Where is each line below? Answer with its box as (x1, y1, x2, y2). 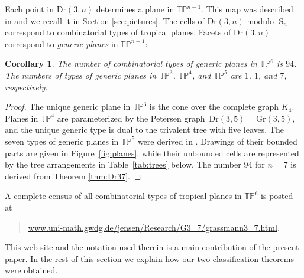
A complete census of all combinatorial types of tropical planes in (5, 189, 242, 202)
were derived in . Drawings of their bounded (137, 135, 297, 147)
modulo (247, 14, 274, 27)
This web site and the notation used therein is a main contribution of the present (5, 241, 299, 253)
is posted (261, 189, 293, 202)
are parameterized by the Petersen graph (57, 112, 205, 124)
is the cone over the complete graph (149, 100, 279, 113)
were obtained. (5, 264, 58, 276)
